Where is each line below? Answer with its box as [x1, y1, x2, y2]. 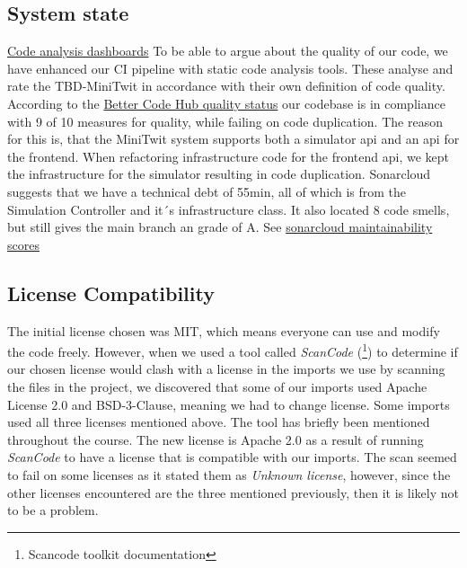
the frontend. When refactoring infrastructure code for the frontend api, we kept [7, 146, 449, 165]
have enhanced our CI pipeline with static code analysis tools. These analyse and [7, 58, 454, 77]
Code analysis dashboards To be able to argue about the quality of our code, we [7, 41, 448, 60]
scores [7, 235, 40, 253]
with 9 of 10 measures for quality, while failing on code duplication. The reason [7, 111, 443, 130]
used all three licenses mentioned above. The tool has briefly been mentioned [7, 413, 430, 431]
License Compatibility [7, 279, 215, 306]
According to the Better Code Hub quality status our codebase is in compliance [7, 93, 445, 112]
